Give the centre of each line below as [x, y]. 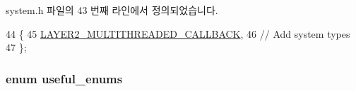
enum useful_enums [64, 78]
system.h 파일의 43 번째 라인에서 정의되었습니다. [112, 10]
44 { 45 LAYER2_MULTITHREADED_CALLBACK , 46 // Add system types [178, 33]
